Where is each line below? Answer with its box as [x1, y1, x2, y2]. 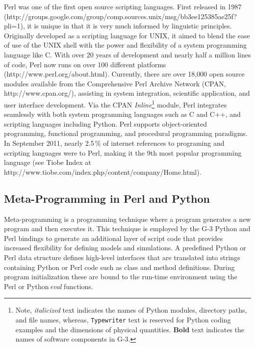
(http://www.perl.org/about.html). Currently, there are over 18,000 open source [4, 69, 245, 79]
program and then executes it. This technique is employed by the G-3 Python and [4, 223, 251, 234]
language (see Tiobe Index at [4, 157, 91, 167]
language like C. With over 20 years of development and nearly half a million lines [4, 49, 251, 59]
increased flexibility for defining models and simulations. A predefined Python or [4, 242, 246, 253]
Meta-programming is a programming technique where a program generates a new [4, 214, 251, 224]
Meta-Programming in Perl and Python [4, 190, 210, 206]
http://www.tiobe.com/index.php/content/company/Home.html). [4, 166, 202, 177]
